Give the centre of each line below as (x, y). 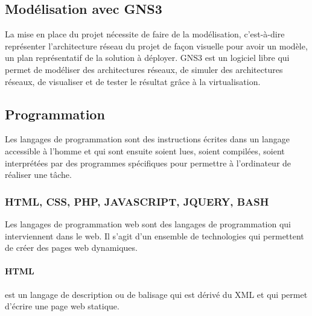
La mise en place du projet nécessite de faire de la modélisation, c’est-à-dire (145, 34)
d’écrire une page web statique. (62, 306)
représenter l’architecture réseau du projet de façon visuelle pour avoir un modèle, (156, 46)
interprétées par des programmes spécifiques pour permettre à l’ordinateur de (148, 163)
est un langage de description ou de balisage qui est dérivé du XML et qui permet (156, 294)
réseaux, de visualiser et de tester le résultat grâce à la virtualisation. (133, 81)
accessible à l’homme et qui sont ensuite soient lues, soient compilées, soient (145, 150)
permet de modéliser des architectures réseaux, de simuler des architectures (144, 69)
